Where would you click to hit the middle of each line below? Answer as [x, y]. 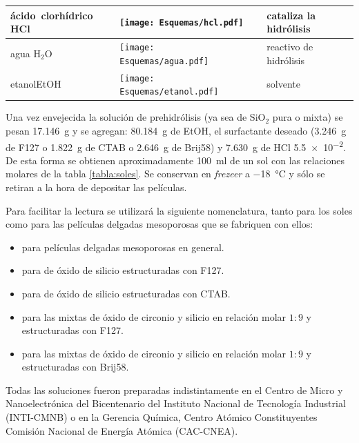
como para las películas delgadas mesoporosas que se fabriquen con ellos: [159, 224]
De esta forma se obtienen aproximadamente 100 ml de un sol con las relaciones [175, 160]
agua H [26, 53]
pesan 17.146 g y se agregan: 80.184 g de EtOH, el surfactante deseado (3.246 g [176, 130]
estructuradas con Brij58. [75, 367]
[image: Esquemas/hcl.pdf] [182, 23]
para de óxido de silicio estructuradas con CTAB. [126, 293]
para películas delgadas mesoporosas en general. [123, 247]
